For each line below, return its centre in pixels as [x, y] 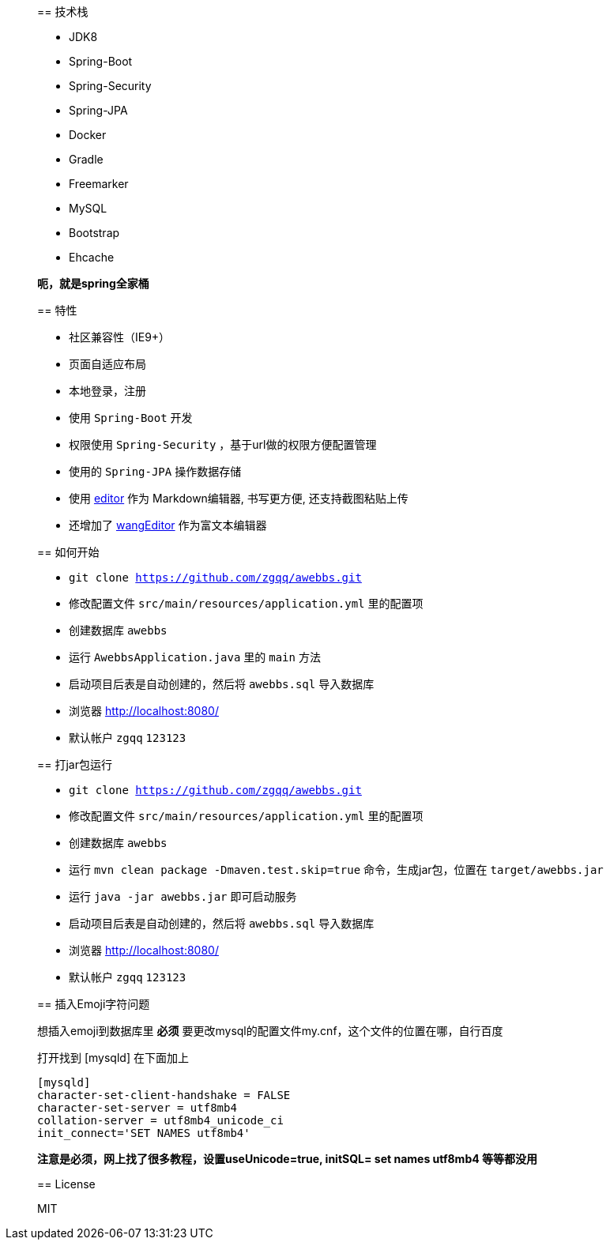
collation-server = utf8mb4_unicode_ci [160, 1120]
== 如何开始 [68, 552]
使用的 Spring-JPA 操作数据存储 [155, 471]
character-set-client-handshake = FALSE [164, 1095]
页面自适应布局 [107, 364]
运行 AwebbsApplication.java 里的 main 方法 [195, 657]
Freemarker [99, 184]
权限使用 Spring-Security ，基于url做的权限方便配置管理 [223, 444]
